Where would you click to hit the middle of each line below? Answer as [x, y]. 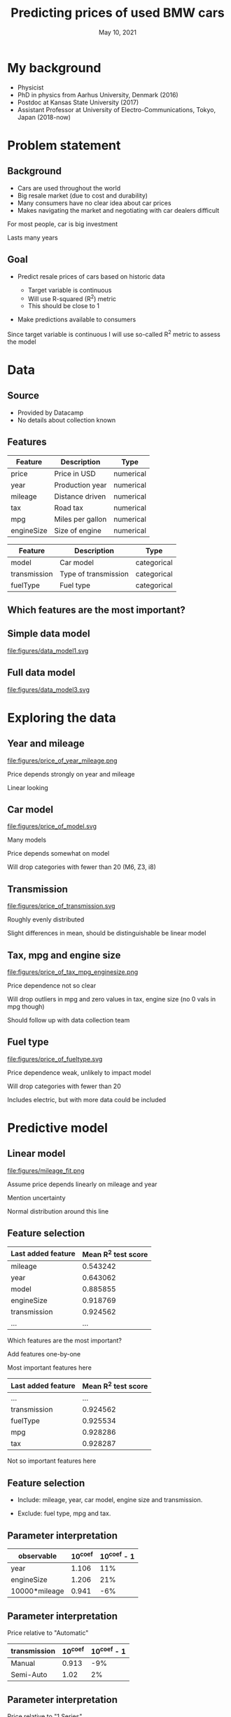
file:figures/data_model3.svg [48, 689]
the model [22, 342]
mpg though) [26, 1007]
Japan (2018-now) [44, 117]
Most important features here [50, 1368]
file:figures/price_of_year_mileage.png [62, 760]
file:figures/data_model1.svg [48, 651]
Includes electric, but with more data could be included [87, 1099]
